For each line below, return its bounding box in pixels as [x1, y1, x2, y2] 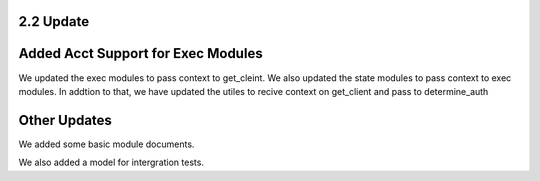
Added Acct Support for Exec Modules [18, 45, 264, 62]
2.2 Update [18, 13, 90, 30]
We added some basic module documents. [18, 138, 195, 150]
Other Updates [18, 111, 112, 129]
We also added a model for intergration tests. [18, 156, 205, 169]
